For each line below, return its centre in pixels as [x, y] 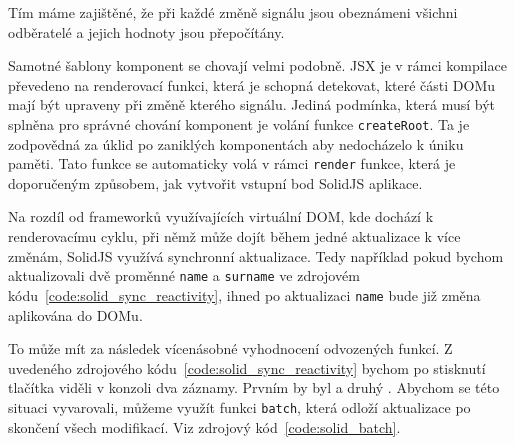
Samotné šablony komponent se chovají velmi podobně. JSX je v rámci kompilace [257, 65]
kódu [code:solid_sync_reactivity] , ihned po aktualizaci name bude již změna [244, 294]
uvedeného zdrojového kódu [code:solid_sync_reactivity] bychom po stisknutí [247, 367]
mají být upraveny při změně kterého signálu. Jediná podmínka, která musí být [252, 104]
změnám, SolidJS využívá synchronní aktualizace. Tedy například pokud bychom [256, 255]
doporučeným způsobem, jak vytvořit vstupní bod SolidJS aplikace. [215, 182]
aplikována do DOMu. [75, 314]
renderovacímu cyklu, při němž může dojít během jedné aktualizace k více [234, 236]
